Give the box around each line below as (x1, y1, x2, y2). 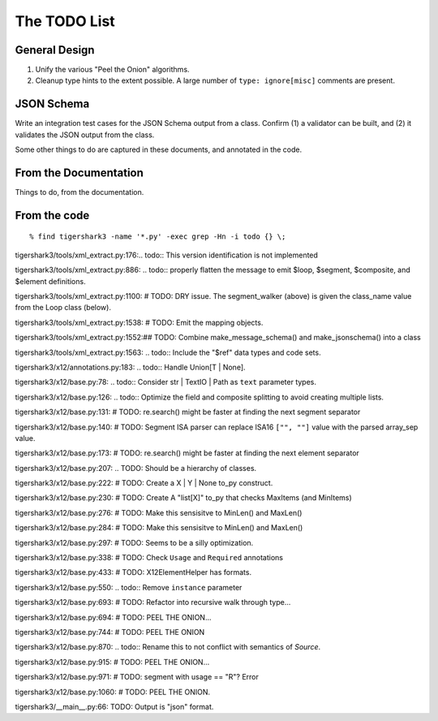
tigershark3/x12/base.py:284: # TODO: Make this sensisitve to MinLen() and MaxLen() (15, 523, 303, 533)
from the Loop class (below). (15, 303, 111, 313)
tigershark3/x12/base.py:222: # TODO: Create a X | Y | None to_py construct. (15, 478, 273, 488)
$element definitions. (15, 276, 86, 286)
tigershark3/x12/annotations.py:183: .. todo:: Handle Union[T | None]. (15, 362, 247, 372)
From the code (15, 208, 90, 222)
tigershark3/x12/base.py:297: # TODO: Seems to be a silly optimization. (15, 538, 254, 547)
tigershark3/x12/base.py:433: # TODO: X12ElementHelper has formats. (15, 568, 251, 577)
